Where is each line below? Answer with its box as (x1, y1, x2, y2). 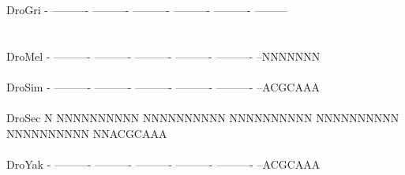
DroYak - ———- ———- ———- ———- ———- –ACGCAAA (6, 155, 321, 172)
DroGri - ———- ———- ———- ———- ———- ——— (6, 2, 288, 17)
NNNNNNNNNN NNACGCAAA (6, 125, 167, 141)
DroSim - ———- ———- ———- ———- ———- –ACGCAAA (6, 78, 320, 95)
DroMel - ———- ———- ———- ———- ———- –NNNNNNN (6, 47, 321, 64)
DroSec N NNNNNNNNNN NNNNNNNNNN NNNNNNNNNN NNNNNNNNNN (6, 110, 399, 126)
